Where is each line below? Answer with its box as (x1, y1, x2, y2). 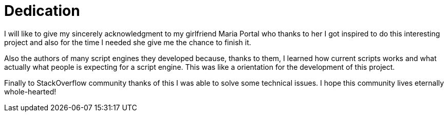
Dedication (4, 2, 80, 20)
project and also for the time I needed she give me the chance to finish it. (4, 37, 251, 47)
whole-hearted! (4, 87, 57, 96)
